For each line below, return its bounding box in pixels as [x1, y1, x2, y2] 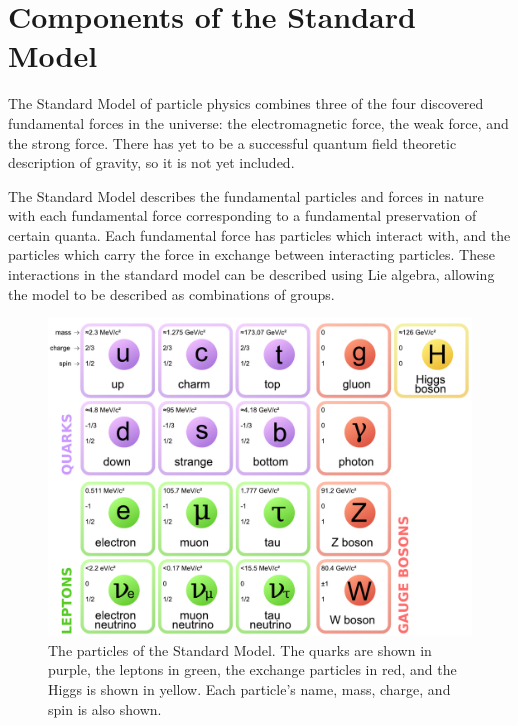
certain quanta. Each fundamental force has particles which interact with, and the [8, 224, 511, 245]
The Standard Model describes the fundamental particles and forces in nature [8, 185, 484, 206]
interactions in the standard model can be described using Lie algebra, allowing [8, 264, 495, 285]
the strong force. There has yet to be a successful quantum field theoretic [8, 132, 457, 153]
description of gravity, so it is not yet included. [8, 152, 295, 173]
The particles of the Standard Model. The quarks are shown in [48, 639, 432, 660]
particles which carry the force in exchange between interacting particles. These [8, 244, 495, 265]
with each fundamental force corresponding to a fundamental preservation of [8, 205, 477, 226]
